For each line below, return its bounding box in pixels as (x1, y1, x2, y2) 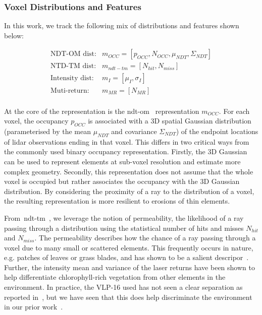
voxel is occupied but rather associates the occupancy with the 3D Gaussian (4, 176, 240, 186)
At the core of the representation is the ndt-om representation (4, 105, 199, 116)
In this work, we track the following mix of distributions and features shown (4, 20, 239, 31)
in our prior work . (4, 301, 63, 312)
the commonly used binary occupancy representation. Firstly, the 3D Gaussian (4, 146, 247, 157)
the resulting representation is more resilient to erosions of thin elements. (4, 196, 230, 206)
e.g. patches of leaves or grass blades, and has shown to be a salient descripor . (4, 252, 249, 263)
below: (4, 30, 24, 40)
